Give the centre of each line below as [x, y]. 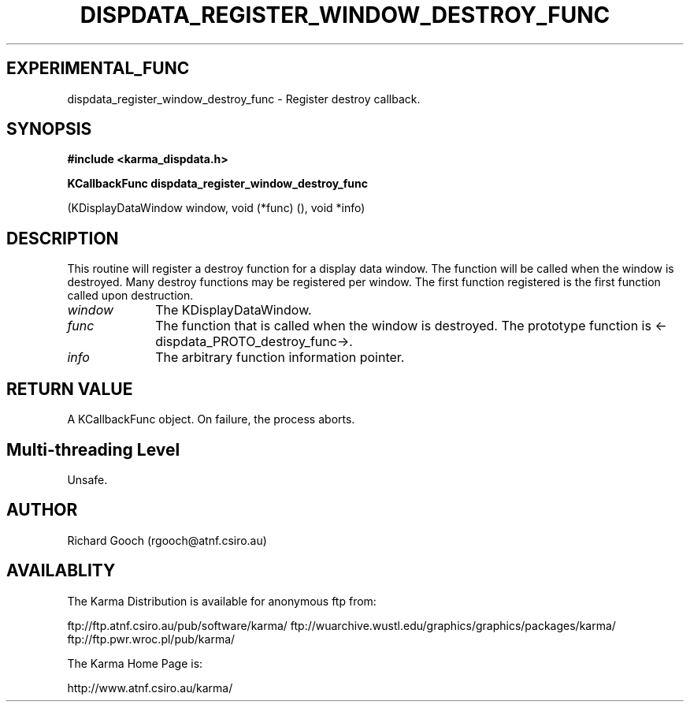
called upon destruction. [130, 296]
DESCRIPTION [63, 238]
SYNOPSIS [49, 129]
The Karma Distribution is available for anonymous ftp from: [222, 601]
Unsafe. [87, 479]
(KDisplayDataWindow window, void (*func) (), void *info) [216, 208]
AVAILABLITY [61, 571]
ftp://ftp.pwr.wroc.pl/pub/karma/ [151, 639]
